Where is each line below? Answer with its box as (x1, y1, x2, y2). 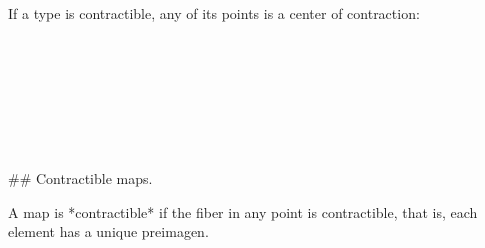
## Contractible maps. (8, 168, 153, 189)
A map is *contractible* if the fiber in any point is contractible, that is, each (8, 201, 478, 222)
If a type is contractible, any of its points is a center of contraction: (8, 3, 420, 23)
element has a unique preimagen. (8, 221, 209, 242)
